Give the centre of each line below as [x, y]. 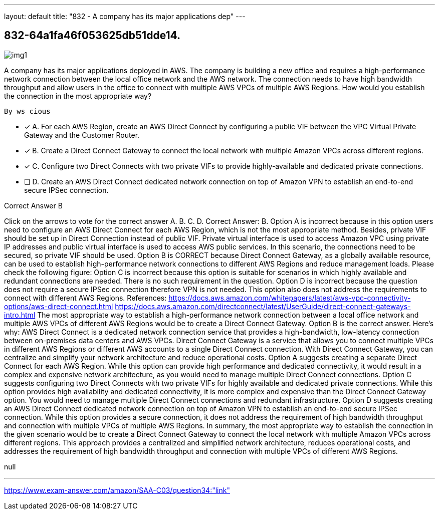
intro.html [20, 315]
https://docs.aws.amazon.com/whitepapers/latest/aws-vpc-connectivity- [290, 298]
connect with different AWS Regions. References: [85, 298]
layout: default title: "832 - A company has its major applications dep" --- [125, 16]
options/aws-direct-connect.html [59, 306]
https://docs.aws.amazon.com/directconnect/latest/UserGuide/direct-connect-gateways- [263, 306]
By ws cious [27, 111]
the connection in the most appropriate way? [78, 96]
